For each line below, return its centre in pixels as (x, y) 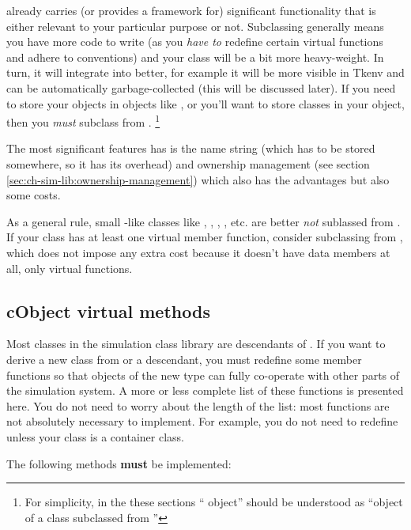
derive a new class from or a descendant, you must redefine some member (184, 359)
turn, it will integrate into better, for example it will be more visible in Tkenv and (205, 72)
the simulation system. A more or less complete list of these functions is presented (205, 390)
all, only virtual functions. (70, 268)
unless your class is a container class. (95, 436)
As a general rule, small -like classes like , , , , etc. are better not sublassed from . (204, 221)
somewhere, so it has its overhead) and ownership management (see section (188, 164)
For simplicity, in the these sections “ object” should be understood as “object (214, 502)
